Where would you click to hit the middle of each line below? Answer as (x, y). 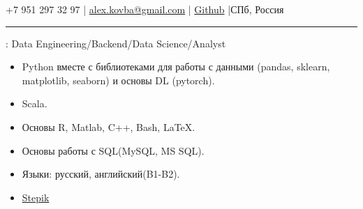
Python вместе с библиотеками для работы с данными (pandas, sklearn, (176, 67)
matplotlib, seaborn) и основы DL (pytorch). (118, 80)
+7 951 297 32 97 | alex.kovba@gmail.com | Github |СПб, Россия (145, 9)
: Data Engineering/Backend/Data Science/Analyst (116, 43)
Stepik (36, 197)
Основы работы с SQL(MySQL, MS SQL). (113, 150)
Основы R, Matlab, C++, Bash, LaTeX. (109, 126)
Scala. (35, 103)
